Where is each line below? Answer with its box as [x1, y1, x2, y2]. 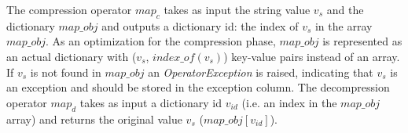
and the [326, 2, 364, 17]
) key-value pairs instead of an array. [223, 48, 400, 64]
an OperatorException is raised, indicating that [148, 63, 373, 80]
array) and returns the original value [6, 110, 182, 127]
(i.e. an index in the [241, 94, 337, 110]
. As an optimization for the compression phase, [46, 33, 276, 49]
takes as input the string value [164, 2, 311, 17]
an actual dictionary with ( [6, 48, 137, 64]
